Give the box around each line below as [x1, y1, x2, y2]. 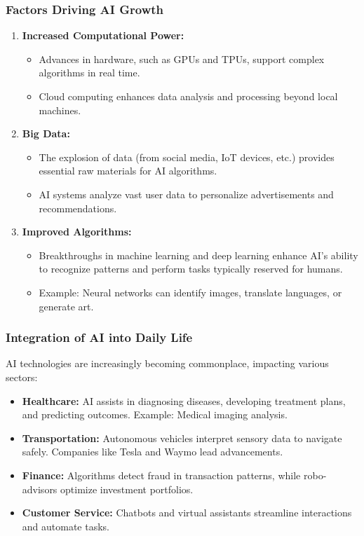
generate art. [39, 298, 94, 313]
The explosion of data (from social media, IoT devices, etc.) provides [39, 149, 335, 164]
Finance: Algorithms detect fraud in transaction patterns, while [22, 467, 301, 482]
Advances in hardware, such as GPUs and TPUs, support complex [39, 51, 325, 66]
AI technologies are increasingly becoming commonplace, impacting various [6, 356, 329, 371]
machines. [39, 102, 81, 117]
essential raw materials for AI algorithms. [39, 163, 217, 178]
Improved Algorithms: [22, 224, 132, 239]
